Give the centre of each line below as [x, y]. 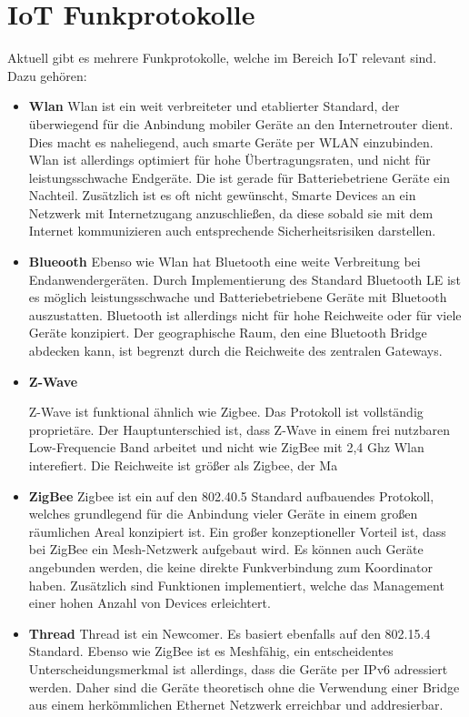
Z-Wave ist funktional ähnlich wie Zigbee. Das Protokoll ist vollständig [226, 412]
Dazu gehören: [47, 75]
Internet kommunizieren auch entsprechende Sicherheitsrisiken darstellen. [232, 231]
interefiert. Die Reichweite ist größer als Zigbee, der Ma [183, 465]
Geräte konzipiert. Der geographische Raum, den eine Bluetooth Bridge [228, 333]
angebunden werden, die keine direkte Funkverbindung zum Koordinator [230, 566]
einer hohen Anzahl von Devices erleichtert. [150, 603]
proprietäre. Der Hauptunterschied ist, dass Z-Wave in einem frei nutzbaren [239, 429]
